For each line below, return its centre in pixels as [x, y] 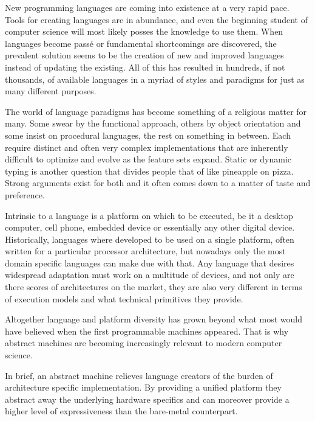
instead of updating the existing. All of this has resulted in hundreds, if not [145, 67]
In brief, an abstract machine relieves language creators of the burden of [139, 375]
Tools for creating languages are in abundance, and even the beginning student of [156, 19]
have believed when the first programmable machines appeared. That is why [147, 331]
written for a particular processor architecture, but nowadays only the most [145, 251]
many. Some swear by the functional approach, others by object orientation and [153, 123]
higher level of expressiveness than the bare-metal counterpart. [121, 411]
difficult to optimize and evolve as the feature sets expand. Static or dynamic [148, 159]
